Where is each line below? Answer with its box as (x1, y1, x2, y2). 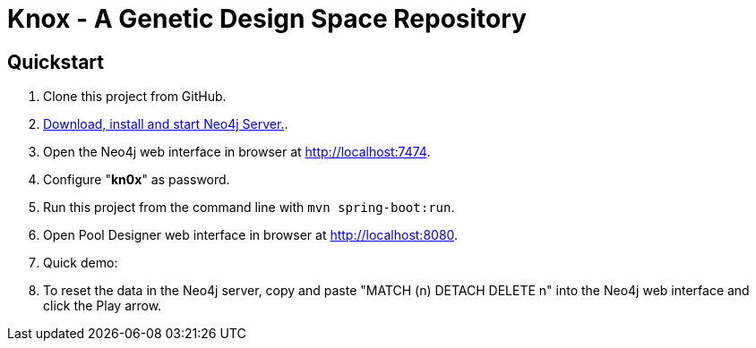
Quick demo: (43, 255, 118, 271)
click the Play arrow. (43, 298, 162, 314)
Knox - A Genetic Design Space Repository (7, 4, 527, 34)
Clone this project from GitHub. (43, 89, 227, 105)
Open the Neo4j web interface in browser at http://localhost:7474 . (43, 144, 431, 160)
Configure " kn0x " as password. (43, 172, 230, 188)
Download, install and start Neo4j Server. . (43, 116, 288, 132)
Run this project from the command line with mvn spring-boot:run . (43, 199, 455, 216)
